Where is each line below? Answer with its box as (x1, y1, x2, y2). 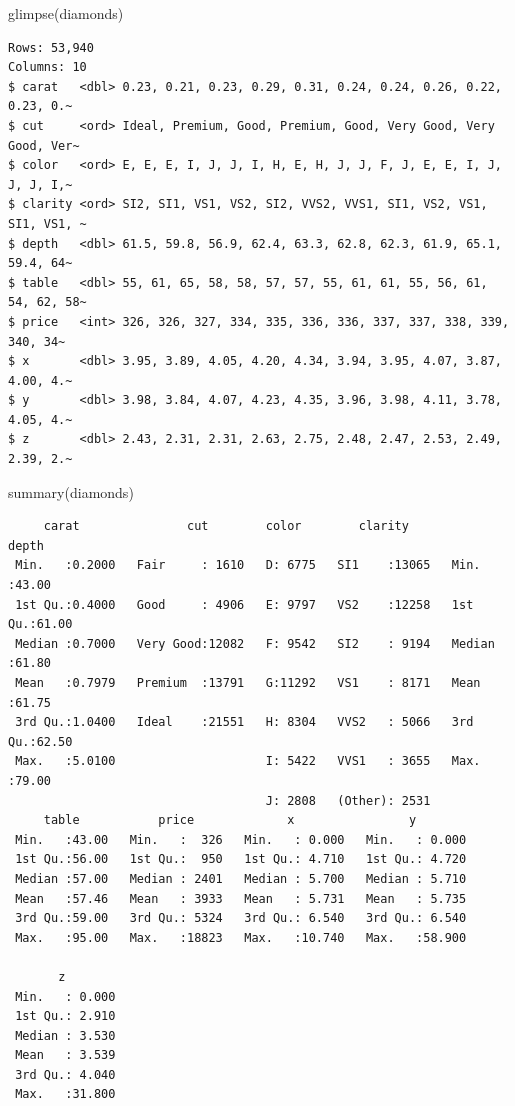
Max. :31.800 (15, 1087, 116, 1102)
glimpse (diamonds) (8, 3, 124, 23)
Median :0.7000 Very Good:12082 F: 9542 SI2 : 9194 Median (15, 636, 495, 651)
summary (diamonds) (8, 481, 134, 502)
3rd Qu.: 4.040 (15, 1067, 116, 1082)
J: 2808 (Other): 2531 (265, 793, 431, 808)
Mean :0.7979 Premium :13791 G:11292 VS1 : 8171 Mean (15, 676, 481, 690)
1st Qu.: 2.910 (15, 1009, 116, 1024)
